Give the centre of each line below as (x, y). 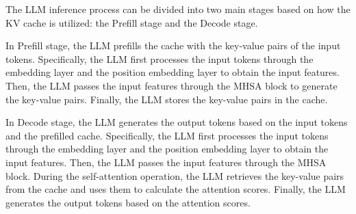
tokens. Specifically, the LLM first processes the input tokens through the (160, 58)
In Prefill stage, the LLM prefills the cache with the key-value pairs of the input (173, 45)
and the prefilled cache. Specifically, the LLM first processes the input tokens (167, 135)
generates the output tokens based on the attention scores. (128, 202)
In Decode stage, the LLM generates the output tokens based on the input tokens (177, 122)
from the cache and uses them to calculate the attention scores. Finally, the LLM (176, 189)
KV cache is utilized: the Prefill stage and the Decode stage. (132, 22)
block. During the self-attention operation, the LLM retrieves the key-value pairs (175, 175)
